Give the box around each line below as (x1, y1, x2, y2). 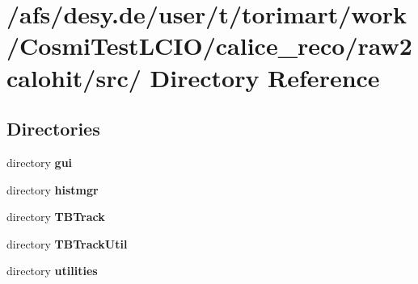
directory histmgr (6, 181, 99, 198)
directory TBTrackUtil (6, 235, 128, 252)
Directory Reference (150, 61, 380, 94)
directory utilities (6, 262, 98, 279)
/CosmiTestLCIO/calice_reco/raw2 (6, 29, 412, 62)
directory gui (6, 153, 73, 170)
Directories (6, 116, 100, 141)
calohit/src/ (6, 61, 141, 94)
